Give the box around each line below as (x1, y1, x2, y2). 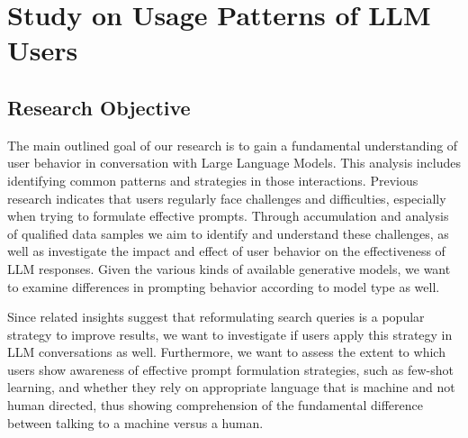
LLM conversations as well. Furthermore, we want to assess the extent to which (7, 342, 445, 361)
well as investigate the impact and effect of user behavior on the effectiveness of (7, 242, 445, 260)
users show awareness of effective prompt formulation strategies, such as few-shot (7, 360, 454, 379)
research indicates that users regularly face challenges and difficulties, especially (7, 188, 446, 207)
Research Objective (7, 93, 191, 121)
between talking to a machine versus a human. (7, 413, 264, 432)
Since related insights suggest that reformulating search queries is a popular (7, 307, 425, 326)
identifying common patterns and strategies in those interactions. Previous (7, 170, 418, 189)
